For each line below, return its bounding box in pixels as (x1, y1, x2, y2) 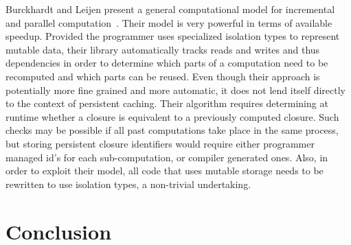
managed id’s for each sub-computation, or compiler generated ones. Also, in (5, 150, 328, 164)
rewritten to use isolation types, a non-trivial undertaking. (5, 176, 251, 191)
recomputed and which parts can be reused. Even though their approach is (5, 69, 320, 83)
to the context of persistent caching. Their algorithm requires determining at (5, 96, 328, 110)
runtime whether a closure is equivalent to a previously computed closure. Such (5, 109, 339, 124)
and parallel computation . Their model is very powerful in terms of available (5, 15, 332, 30)
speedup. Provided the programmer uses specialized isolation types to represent (5, 29, 340, 43)
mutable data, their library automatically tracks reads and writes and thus (5, 42, 320, 56)
